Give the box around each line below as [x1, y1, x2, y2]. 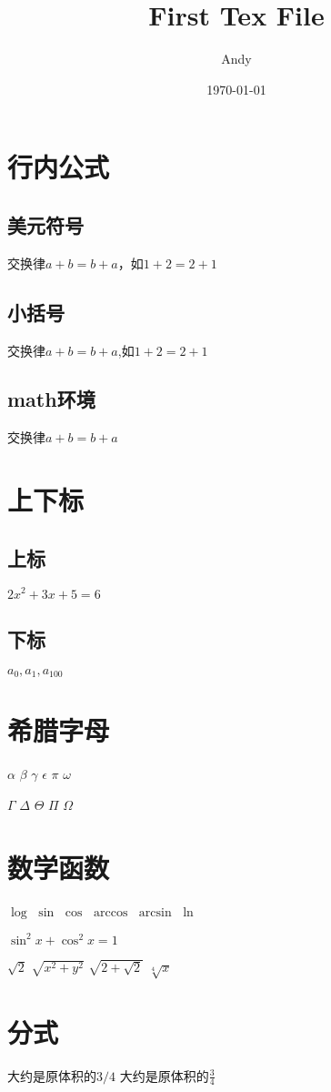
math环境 [7, 385, 95, 413]
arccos [93, 905, 128, 919]
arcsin [138, 905, 172, 919]
